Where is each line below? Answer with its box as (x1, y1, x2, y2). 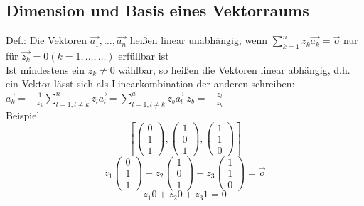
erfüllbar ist (118, 48, 169, 63)
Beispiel (6, 107, 40, 122)
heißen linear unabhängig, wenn (129, 33, 268, 48)
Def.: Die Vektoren (6, 33, 87, 48)
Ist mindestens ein (6, 62, 85, 77)
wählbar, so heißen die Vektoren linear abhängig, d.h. (118, 62, 350, 77)
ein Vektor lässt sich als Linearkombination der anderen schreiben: (6, 76, 295, 91)
